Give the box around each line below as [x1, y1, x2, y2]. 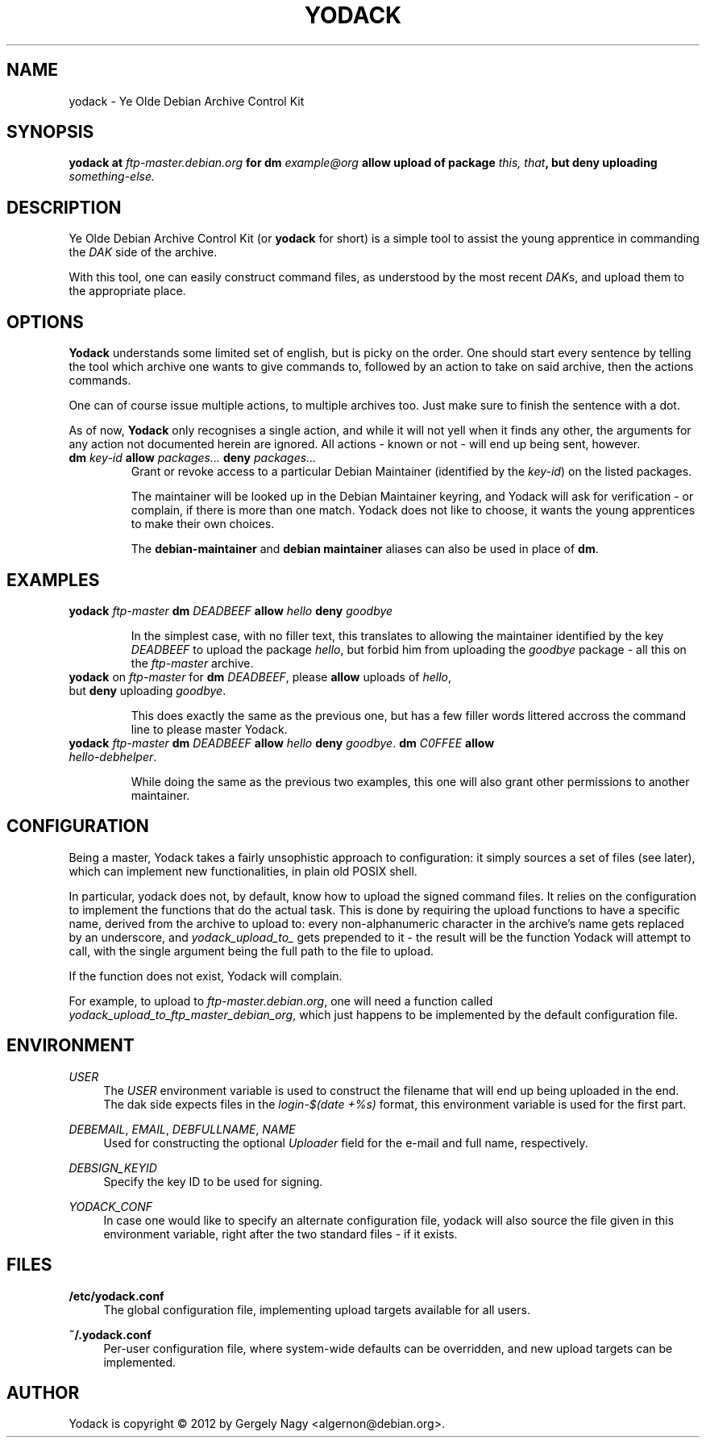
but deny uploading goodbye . [69, 683, 226, 697]
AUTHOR [6, 1382, 80, 1403]
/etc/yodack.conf [69, 1288, 164, 1303]
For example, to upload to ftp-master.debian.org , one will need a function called [69, 993, 493, 1008]
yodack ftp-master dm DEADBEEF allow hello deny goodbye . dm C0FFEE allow [69, 735, 495, 750]
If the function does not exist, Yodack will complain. [69, 968, 343, 983]
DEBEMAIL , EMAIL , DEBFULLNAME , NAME [69, 1121, 296, 1136]
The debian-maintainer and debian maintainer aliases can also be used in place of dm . [131, 542, 599, 556]
